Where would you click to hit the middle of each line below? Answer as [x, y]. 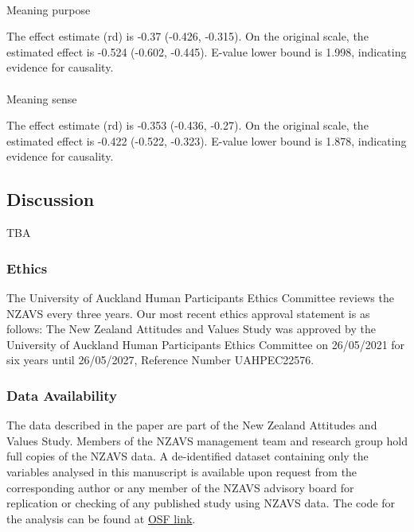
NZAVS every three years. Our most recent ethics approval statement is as [188, 313]
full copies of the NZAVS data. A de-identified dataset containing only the [187, 456]
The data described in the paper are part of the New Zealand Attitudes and [192, 425]
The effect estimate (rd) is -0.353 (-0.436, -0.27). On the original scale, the [187, 125]
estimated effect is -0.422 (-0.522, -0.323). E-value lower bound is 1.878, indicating [207, 140]
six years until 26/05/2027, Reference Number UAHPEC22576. [160, 360]
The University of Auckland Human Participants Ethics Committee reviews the [200, 297]
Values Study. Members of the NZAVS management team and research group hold [207, 440]
